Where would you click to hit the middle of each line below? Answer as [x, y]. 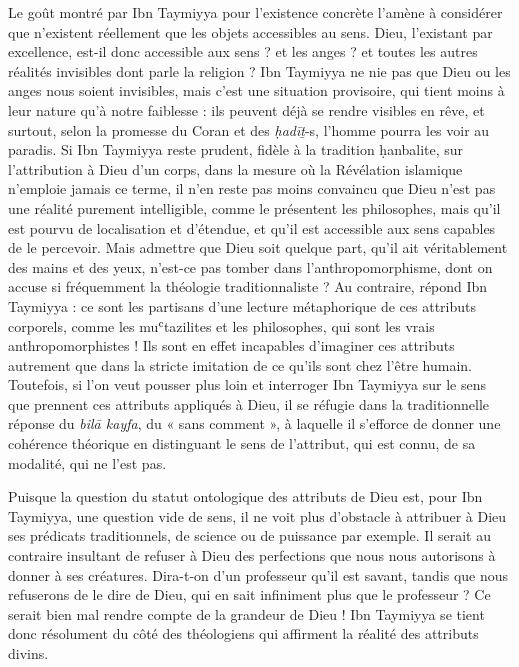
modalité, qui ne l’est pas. [87, 462]
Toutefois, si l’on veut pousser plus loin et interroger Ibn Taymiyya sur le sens [247, 384]
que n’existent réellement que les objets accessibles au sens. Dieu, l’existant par [250, 31]
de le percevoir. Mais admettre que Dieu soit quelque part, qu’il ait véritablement [258, 247]
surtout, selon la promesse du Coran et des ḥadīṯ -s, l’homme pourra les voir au [249, 129]
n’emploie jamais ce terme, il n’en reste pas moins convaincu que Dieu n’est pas [252, 188]
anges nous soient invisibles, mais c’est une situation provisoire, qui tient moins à [256, 90]
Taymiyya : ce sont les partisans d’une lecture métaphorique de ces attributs [242, 305]
